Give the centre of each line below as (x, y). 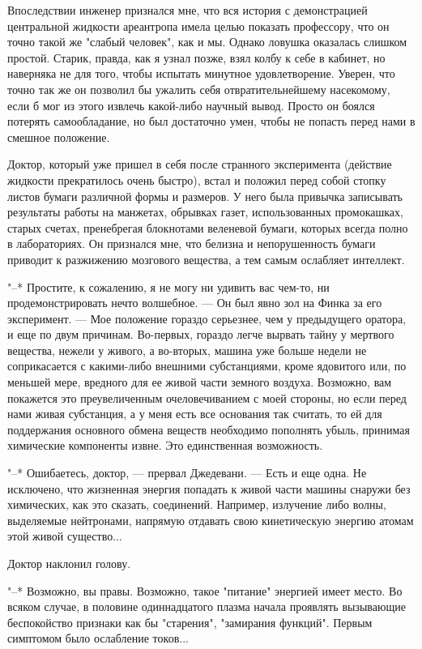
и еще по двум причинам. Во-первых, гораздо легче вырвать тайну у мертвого (201, 334)
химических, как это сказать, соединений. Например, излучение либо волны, (197, 504)
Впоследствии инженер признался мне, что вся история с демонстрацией (188, 10)
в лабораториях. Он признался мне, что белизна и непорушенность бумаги (192, 243)
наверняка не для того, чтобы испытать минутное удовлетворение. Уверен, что (201, 73)
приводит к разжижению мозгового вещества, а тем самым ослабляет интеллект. (206, 259)
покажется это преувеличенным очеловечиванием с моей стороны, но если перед (207, 397)
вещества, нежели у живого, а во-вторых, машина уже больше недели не (187, 350)
